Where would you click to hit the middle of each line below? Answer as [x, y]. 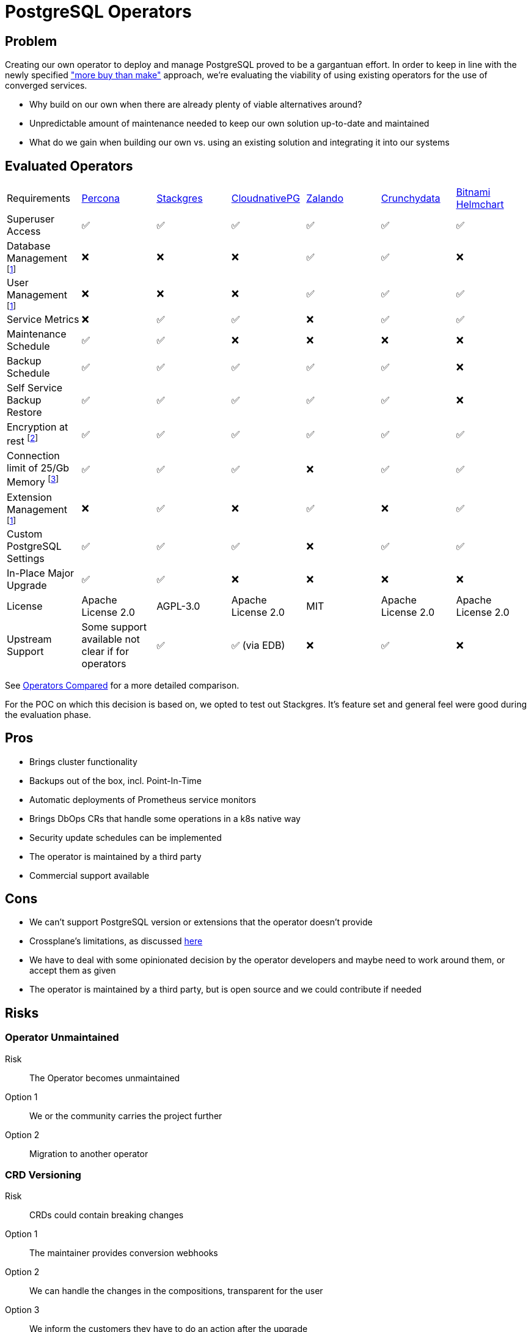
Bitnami [473, 192]
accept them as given [73, 971]
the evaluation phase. [48, 714]
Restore [24, 413]
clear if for [105, 651]
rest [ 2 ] [23, 440]
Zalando [325, 198]
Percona [101, 198]
